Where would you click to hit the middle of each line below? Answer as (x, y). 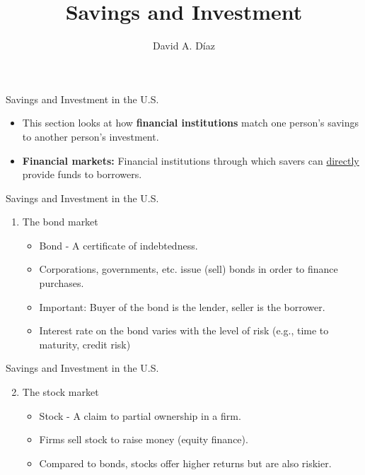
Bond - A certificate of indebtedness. (118, 245)
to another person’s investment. (91, 136)
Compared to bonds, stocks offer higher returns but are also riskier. (185, 463)
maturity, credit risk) (85, 344)
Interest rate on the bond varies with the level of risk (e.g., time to (184, 330)
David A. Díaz (184, 46)
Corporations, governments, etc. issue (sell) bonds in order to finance (189, 269)
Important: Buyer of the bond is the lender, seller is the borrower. (182, 306)
